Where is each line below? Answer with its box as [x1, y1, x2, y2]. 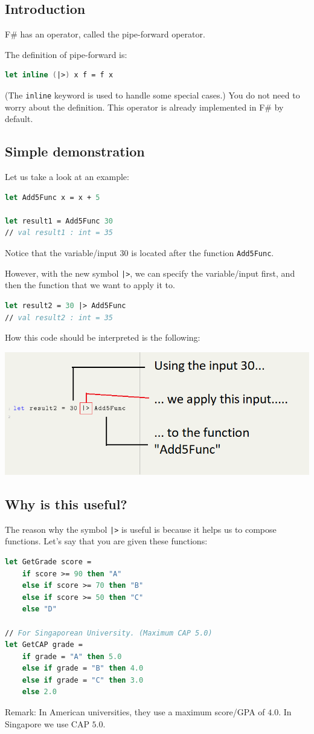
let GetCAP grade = [5, 640, 83, 649]
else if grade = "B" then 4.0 [22, 664, 144, 673]
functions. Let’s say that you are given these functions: [5, 535, 208, 547]
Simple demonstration [5, 142, 145, 161]
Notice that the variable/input [5, 246, 117, 259]
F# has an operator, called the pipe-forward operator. [5, 28, 205, 40]
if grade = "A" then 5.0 [22, 652, 122, 661]
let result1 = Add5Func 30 [5, 216, 113, 225]
